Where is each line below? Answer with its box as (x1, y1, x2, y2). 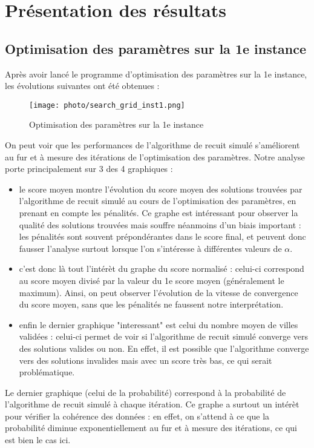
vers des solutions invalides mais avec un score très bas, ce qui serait (19, 354, 272, 366)
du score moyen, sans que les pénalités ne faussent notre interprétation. (19, 298, 284, 311)
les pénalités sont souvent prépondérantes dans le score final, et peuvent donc (19, 230, 306, 243)
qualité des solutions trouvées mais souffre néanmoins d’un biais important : (19, 218, 301, 231)
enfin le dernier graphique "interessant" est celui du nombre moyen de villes (19, 318, 298, 331)
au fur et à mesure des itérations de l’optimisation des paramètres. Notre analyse (5, 150, 305, 163)
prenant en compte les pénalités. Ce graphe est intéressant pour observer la (19, 206, 298, 219)
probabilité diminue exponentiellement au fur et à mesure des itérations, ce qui (5, 421, 297, 434)
